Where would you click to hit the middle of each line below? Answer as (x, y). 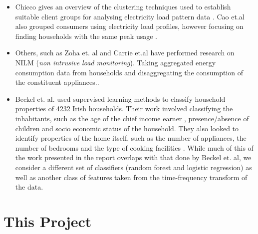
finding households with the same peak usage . (86, 36)
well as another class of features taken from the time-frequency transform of (131, 177)
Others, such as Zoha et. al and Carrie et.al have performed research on (125, 53)
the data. (29, 187)
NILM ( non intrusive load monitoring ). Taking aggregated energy (116, 62)
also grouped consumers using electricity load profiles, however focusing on (129, 26)
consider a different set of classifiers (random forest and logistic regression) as (133, 167)
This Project (48, 221)
